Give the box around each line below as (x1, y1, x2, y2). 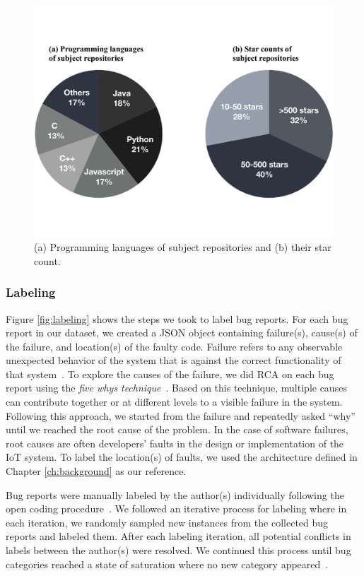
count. (34, 253, 61, 268)
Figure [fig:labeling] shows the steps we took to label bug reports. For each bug (6, 311, 348, 326)
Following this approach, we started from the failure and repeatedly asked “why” (6, 408, 356, 423)
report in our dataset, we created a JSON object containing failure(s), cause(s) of (6, 325, 358, 340)
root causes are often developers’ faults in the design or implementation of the (6, 435, 344, 450)
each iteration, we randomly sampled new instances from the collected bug (6, 515, 329, 529)
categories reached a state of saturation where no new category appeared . (6, 556, 329, 571)
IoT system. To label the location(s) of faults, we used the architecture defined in (6, 449, 358, 464)
